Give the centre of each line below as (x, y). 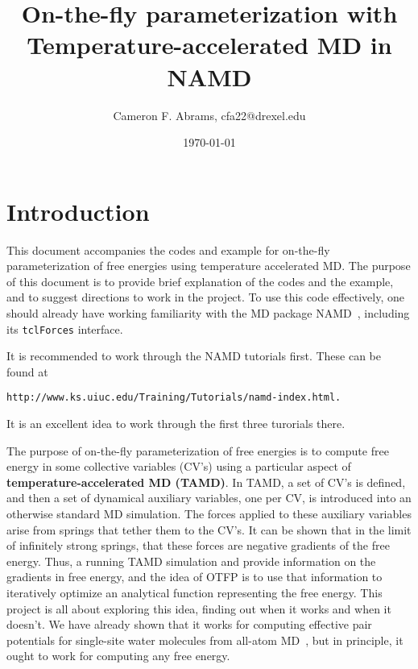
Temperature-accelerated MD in (209, 45)
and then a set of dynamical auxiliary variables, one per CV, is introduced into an (209, 498)
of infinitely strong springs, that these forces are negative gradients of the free (198, 545)
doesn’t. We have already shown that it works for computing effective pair (189, 624)
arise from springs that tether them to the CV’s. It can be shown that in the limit (209, 529)
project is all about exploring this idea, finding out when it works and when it (199, 608)
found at (27, 371)
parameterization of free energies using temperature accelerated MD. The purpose (209, 266)
